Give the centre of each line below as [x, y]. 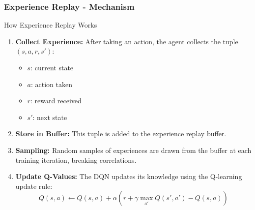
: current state [52, 67]
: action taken [52, 84]
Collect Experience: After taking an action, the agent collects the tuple [127, 41]
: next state [50, 117]
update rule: [34, 186]
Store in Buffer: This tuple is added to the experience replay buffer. [121, 134]
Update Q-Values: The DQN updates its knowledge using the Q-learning [129, 176]
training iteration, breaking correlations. [76, 160]
